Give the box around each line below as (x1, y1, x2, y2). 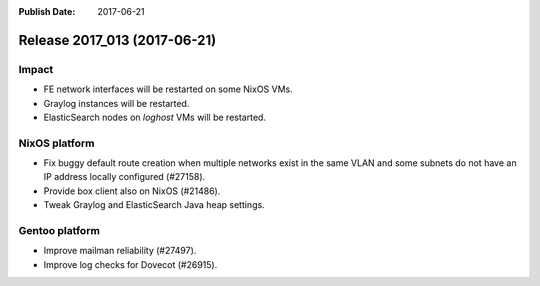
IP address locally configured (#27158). (43, 171, 206, 183)
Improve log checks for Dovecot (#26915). (43, 258, 218, 270)
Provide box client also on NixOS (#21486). (43, 185, 221, 197)
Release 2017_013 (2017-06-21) (18, 31, 217, 49)
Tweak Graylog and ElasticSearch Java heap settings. (43, 199, 265, 211)
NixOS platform (18, 136, 95, 150)
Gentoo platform (18, 224, 100, 238)
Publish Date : (18, 6, 76, 17)
